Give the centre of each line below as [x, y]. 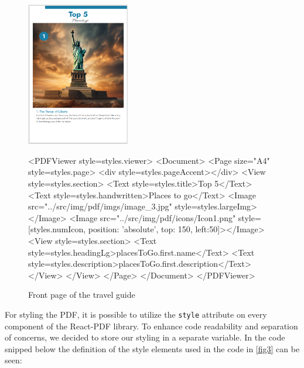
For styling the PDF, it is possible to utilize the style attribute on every [136, 314]
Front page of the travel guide [82, 295]
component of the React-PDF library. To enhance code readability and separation [151, 326]
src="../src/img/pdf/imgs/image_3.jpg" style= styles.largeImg [140, 206]
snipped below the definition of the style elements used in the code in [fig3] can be [152, 348]
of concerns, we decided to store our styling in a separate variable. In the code [145, 337]
